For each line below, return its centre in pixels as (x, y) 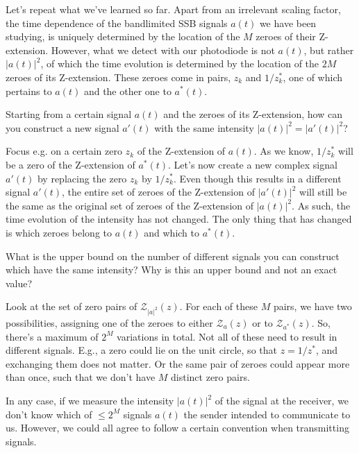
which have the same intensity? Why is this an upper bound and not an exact (172, 270)
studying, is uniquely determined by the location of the (123, 36)
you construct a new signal (62, 127)
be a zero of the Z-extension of (70, 164)
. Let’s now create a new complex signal (253, 164)
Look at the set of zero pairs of (72, 306)
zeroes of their (286, 36)
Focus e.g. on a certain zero (64, 151)
